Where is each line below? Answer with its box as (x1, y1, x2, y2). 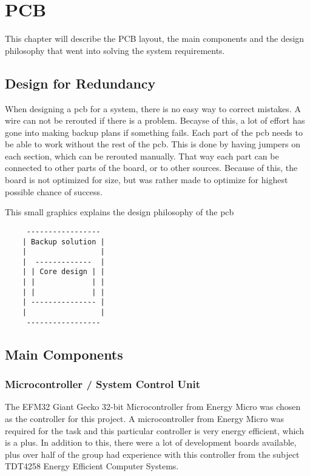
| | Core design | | (22, 267, 105, 277)
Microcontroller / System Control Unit (5, 377, 201, 392)
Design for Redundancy (5, 73, 156, 92)
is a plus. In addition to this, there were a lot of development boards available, (5, 436, 297, 449)
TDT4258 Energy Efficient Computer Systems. (5, 460, 179, 472)
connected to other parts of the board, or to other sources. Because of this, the (5, 161, 298, 174)
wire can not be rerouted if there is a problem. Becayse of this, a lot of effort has (5, 114, 305, 127)
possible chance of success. (5, 185, 103, 198)
